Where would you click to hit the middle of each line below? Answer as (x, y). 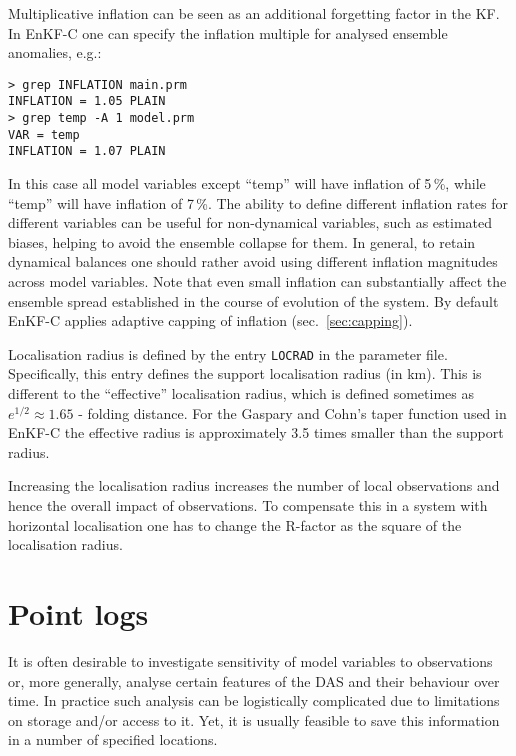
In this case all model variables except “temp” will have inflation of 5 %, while (247, 183)
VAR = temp (44, 134)
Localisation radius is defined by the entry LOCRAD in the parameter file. (228, 353)
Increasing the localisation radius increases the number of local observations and (254, 485)
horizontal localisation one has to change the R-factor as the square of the (235, 524)
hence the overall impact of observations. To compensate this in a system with (248, 505)
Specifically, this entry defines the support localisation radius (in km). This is (245, 373)
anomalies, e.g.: (55, 52)
